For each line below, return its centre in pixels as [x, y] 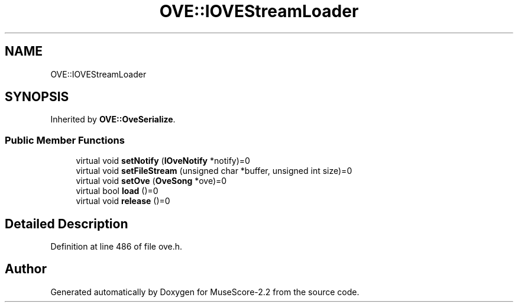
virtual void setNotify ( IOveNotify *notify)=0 [163, 161]
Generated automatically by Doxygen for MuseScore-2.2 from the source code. [205, 292]
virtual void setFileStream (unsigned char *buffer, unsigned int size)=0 [214, 171]
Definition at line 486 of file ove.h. [116, 247]
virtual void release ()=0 [123, 201]
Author [26, 269]
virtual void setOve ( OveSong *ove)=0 [151, 181]
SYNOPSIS [37, 97]
